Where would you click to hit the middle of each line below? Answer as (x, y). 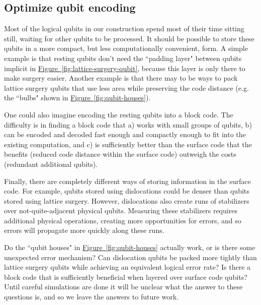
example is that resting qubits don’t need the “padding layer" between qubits (123, 58)
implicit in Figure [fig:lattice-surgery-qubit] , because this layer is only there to (125, 68)
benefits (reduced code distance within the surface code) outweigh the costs (120, 154)
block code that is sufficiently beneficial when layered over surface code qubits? (126, 277)
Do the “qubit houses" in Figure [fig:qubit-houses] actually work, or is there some (130, 247)
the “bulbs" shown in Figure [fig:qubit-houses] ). (77, 98)
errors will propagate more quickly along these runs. (84, 230)
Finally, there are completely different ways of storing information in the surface (127, 181)
